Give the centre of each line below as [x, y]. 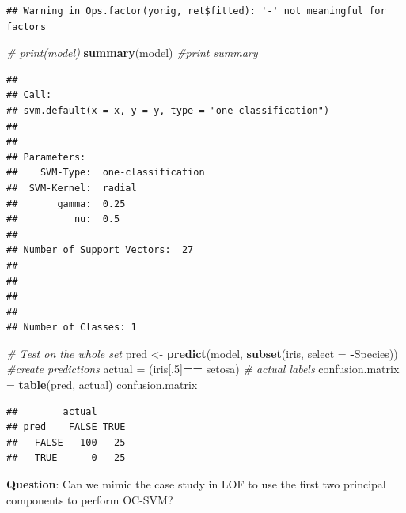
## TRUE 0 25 [66, 458]
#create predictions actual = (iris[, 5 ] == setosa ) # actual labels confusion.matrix [203, 369]
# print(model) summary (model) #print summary [132, 53]
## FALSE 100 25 [66, 442]
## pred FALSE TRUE [66, 427]
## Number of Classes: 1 [72, 328]
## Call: [29, 95]
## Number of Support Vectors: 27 [100, 250]
